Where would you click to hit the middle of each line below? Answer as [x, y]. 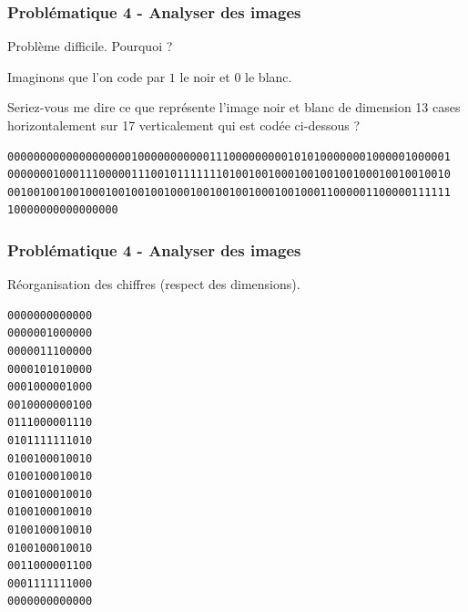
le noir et [205, 76]
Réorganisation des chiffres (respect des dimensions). [154, 284]
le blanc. [269, 76]
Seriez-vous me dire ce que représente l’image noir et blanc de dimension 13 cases [234, 107]
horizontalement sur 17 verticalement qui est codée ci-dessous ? [183, 125]
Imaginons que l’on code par [86, 76]
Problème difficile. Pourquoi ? [90, 46]
